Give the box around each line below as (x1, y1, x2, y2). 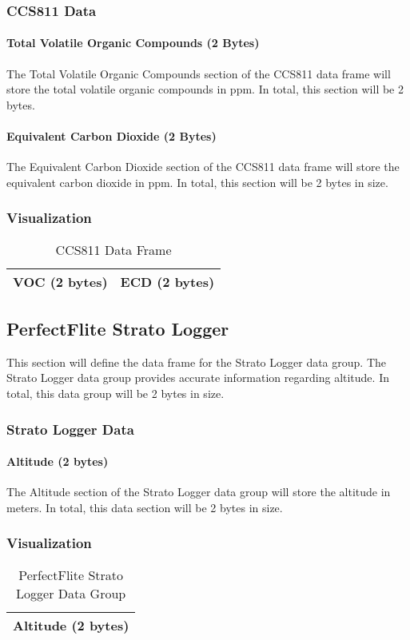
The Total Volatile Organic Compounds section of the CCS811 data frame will (6, 65, 391, 81)
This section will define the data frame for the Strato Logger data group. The (6, 353, 386, 370)
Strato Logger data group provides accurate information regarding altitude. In (6, 369, 389, 386)
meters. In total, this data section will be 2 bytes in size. (6, 499, 283, 515)
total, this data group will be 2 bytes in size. (6, 385, 225, 402)
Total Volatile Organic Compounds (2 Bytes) (6, 34, 260, 51)
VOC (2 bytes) (13, 272, 108, 291)
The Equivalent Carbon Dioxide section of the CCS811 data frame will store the (6, 158, 400, 175)
